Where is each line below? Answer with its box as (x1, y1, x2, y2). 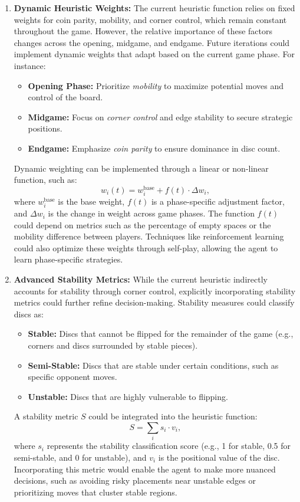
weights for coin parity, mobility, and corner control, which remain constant (14, 13, 287, 25)
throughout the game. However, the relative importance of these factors (14, 25, 273, 37)
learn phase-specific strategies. (14, 253, 123, 265)
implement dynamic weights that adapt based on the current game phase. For (14, 48, 295, 60)
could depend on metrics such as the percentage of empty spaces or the (14, 218, 271, 231)
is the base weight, (58, 195, 125, 207)
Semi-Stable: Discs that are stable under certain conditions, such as (28, 359, 279, 371)
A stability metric (14, 410, 78, 422)
